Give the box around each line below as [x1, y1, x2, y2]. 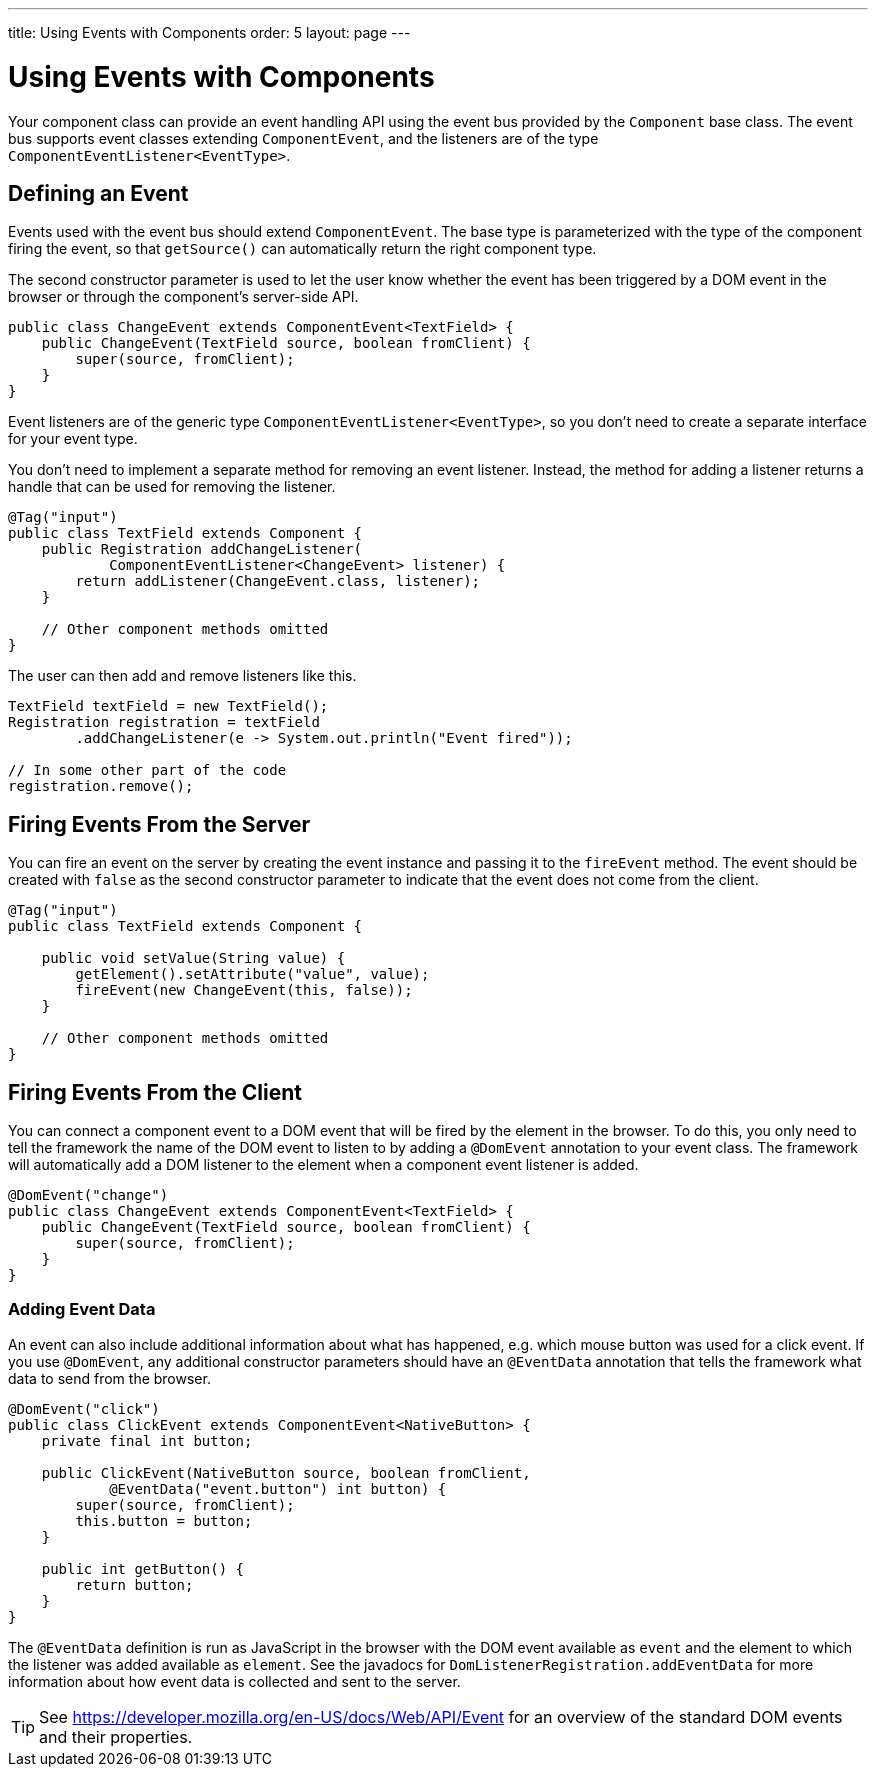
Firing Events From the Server [8, 811, 311, 837]
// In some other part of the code [8, 762, 287, 779]
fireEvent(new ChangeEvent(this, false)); [75, 982, 413, 999]
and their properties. [39, 1726, 193, 1747]
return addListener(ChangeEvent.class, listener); [75, 573, 481, 590]
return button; [75, 1576, 194, 1593]
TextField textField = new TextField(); [8, 698, 329, 715]
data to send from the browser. [8, 1369, 211, 1387]
